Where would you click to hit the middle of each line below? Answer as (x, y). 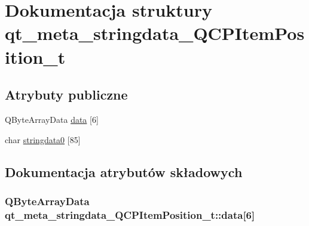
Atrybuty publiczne (66, 95)
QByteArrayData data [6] (52, 119)
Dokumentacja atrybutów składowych (124, 171)
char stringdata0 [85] (43, 139)
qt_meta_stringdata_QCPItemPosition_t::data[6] (130, 214)
